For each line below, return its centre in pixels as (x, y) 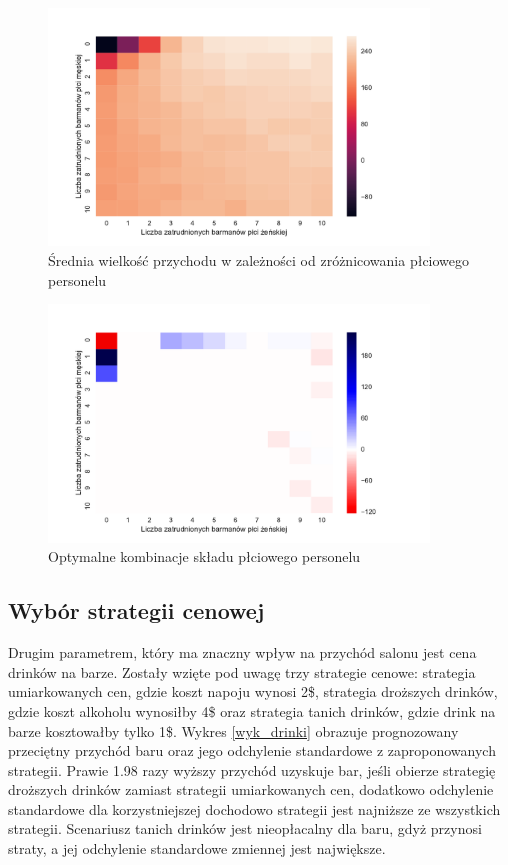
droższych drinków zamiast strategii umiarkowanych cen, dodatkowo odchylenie (251, 789)
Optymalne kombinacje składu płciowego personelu (204, 556)
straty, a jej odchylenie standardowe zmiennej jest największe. (197, 848)
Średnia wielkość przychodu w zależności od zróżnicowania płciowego (259, 260)
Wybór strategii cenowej (136, 610)
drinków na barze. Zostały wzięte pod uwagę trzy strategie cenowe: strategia (242, 671)
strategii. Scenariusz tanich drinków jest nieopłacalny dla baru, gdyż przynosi (245, 828)
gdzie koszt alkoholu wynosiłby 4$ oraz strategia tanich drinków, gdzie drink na (252, 710)
